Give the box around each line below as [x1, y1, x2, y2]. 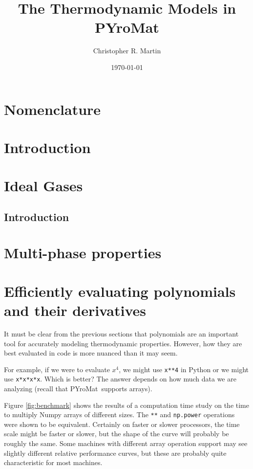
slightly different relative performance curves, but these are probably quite [4, 447, 227, 458]
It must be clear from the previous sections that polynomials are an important [4, 328, 239, 338]
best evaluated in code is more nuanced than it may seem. [4, 348, 178, 358]
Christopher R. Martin [93, 45, 161, 56]
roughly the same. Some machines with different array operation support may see [4, 438, 248, 448]
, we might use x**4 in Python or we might [119, 364, 249, 374]
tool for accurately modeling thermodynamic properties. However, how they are [4, 338, 242, 348]
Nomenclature [4, 99, 101, 119]
